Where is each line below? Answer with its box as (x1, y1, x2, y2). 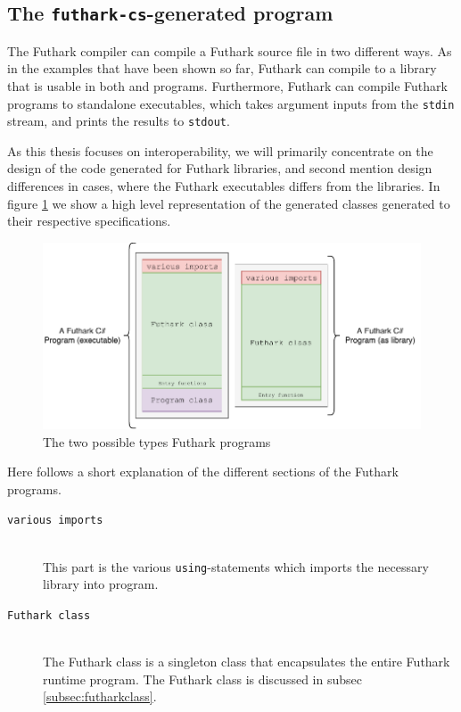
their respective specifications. (7, 211, 171, 230)
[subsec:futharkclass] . (43, 687, 157, 706)
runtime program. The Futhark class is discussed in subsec (43, 669, 362, 688)
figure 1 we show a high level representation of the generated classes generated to (7, 194, 450, 212)
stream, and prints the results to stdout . (7, 112, 230, 130)
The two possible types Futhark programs (43, 432, 271, 451)
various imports (7, 514, 103, 527)
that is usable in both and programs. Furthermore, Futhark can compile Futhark (7, 76, 448, 95)
